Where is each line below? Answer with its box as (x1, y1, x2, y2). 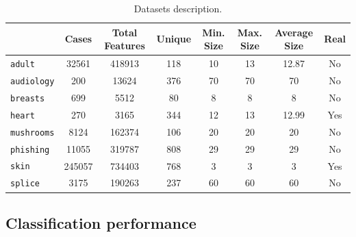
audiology (10, 76, 55, 86)
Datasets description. (133, 1, 222, 15)
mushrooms (10, 127, 55, 138)
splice (10, 179, 40, 189)
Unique (156, 32, 192, 46)
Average (275, 25, 314, 39)
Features (104, 38, 145, 53)
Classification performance (5, 212, 196, 233)
